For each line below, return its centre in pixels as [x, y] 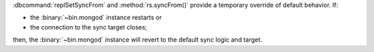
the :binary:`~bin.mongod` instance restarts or [96, 18]
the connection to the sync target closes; [89, 27]
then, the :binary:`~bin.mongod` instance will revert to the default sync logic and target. [137, 40]
